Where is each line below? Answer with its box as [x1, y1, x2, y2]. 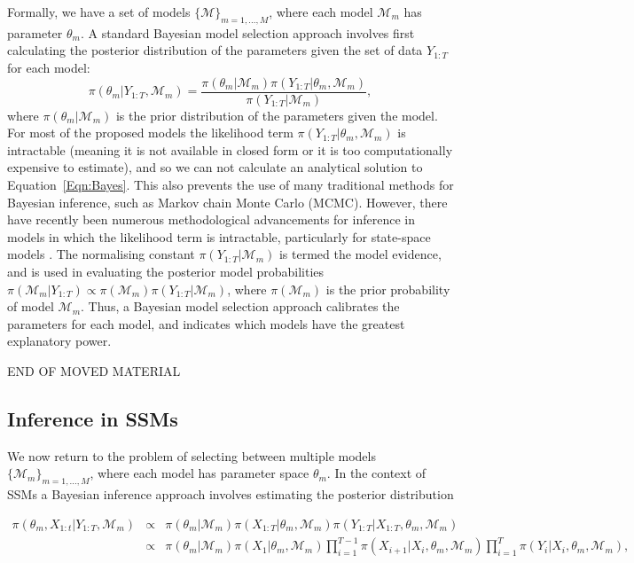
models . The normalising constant [7, 245, 195, 263]
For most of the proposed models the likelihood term [7, 123, 294, 142]
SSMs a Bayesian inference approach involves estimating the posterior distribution [7, 485, 454, 504]
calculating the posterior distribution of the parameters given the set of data [7, 41, 423, 59]
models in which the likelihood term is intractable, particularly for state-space [7, 227, 431, 246]
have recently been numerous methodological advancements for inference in [7, 210, 415, 229]
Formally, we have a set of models [7, 3, 191, 20]
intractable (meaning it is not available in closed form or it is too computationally [7, 140, 453, 159]
